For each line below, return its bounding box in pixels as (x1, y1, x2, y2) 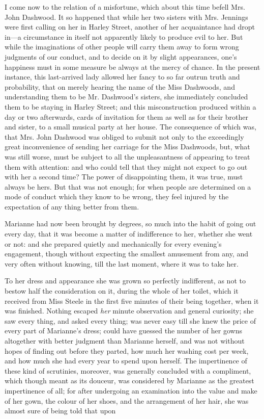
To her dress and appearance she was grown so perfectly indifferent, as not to (5, 275, 246, 286)
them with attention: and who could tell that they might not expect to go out (5, 161, 248, 172)
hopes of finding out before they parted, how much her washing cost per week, (5, 345, 249, 356)
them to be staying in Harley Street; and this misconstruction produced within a (5, 101, 256, 112)
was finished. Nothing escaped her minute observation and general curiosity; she (5, 305, 254, 316)
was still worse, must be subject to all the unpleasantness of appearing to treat (5, 151, 250, 162)
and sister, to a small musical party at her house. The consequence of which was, (5, 121, 256, 132)
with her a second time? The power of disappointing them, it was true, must (5, 171, 243, 182)
